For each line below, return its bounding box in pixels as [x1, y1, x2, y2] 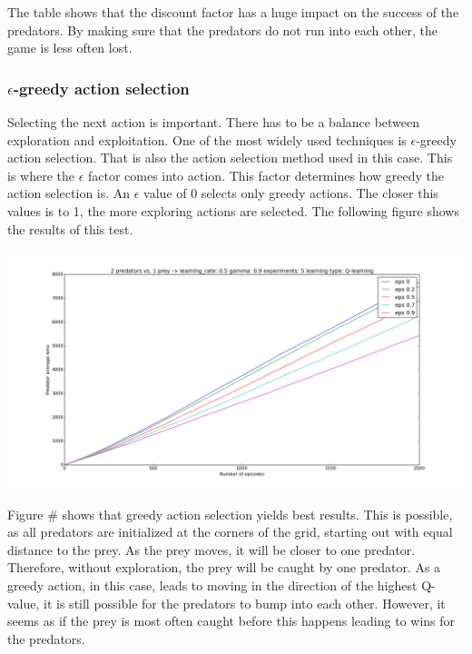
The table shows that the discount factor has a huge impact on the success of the [7, 3, 459, 21]
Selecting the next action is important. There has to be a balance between [7, 113, 420, 131]
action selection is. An [7, 183, 131, 203]
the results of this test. [7, 219, 133, 238]
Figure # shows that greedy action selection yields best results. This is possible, [7, 504, 453, 523]
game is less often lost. [7, 38, 133, 57]
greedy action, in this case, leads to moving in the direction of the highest [7, 575, 418, 594]
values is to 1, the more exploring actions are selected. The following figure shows [7, 201, 459, 220]
